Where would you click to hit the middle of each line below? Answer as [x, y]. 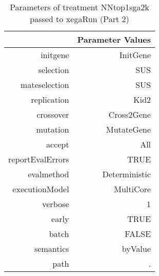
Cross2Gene [130, 114]
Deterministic [127, 174]
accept [58, 144]
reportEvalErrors [39, 159]
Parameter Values [114, 39]
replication [50, 99]
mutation [53, 129]
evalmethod [49, 174]
